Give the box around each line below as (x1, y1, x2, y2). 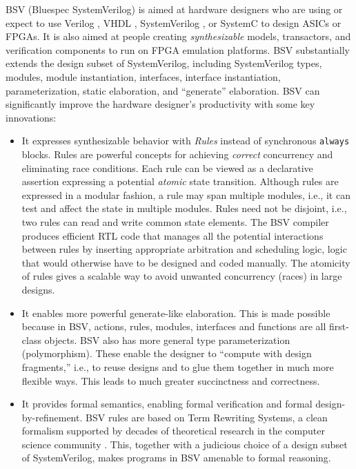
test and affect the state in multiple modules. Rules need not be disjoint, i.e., (21, 201, 347, 216)
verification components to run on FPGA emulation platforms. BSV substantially (6, 42, 350, 57)
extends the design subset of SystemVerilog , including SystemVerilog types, (6, 56, 322, 70)
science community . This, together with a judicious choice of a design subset (21, 437, 348, 451)
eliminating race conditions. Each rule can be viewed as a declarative (21, 160, 313, 175)
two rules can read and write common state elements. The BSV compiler (21, 214, 329, 229)
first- (329, 319, 349, 334)
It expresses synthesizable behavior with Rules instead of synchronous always (21, 133, 350, 148)
